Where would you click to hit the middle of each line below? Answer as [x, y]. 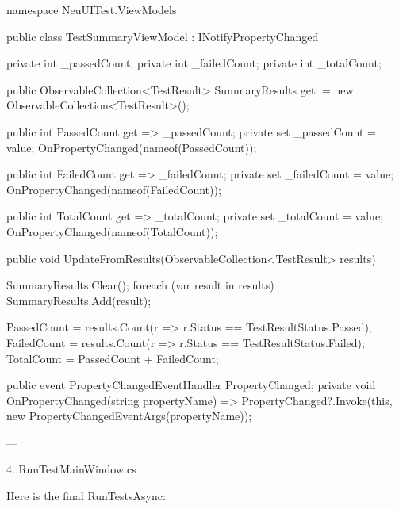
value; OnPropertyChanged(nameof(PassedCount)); [132, 147]
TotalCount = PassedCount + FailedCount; [113, 358]
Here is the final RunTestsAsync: [86, 496]
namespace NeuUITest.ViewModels [92, 10]
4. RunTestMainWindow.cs [71, 469]
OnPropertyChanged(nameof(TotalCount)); [112, 231]
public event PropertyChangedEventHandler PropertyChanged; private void [191, 385]
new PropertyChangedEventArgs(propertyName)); [129, 416]
